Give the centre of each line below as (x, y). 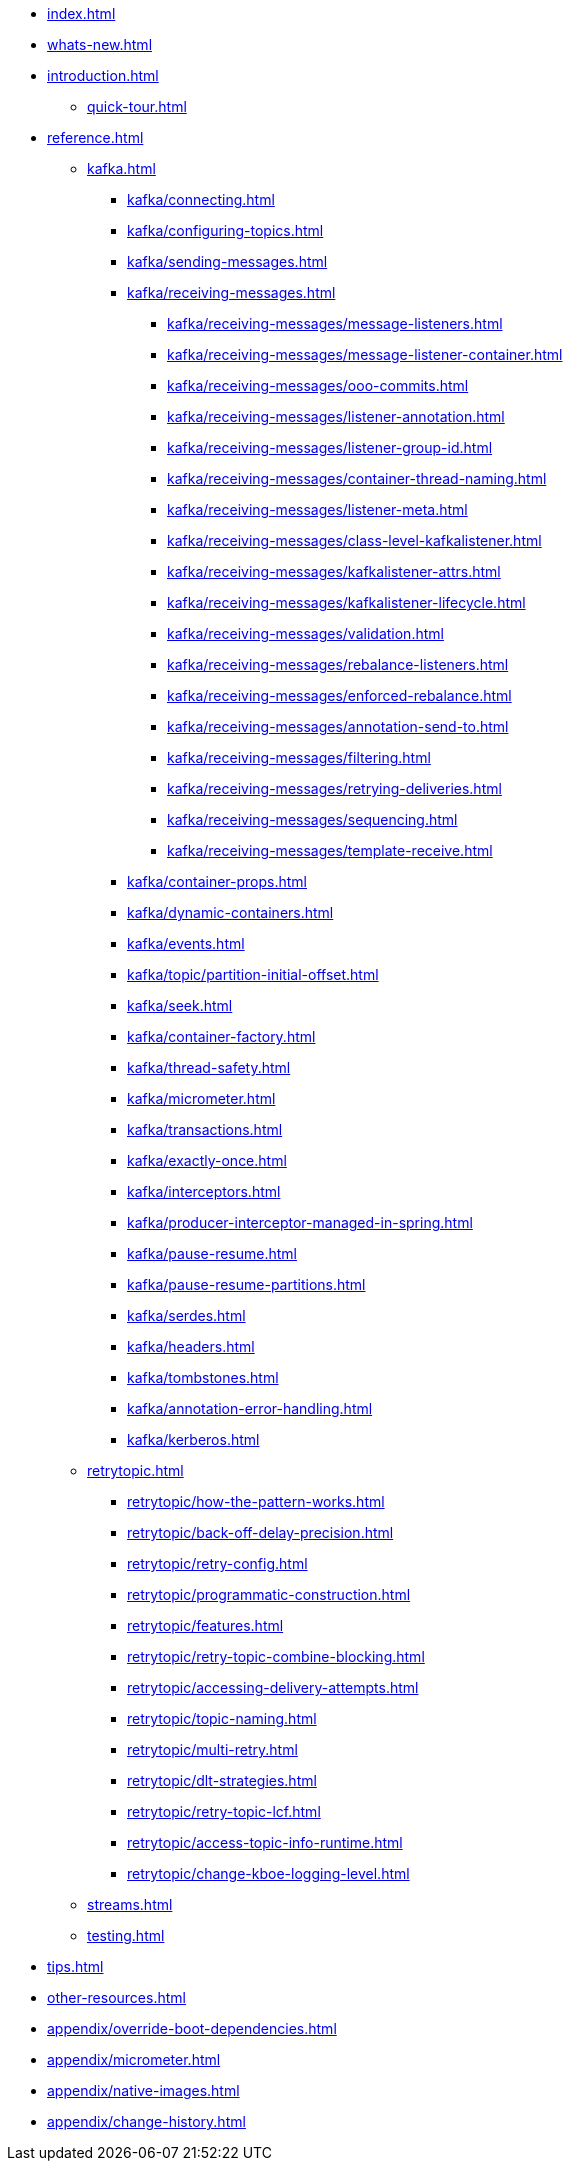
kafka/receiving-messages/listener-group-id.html (330, 447)
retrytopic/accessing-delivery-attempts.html (273, 1687)
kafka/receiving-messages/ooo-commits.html (318, 385)
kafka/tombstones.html (203, 1377)
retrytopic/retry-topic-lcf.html (224, 1811)
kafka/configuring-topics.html (225, 230)
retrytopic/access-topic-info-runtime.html (265, 1842)
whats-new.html (100, 44)
